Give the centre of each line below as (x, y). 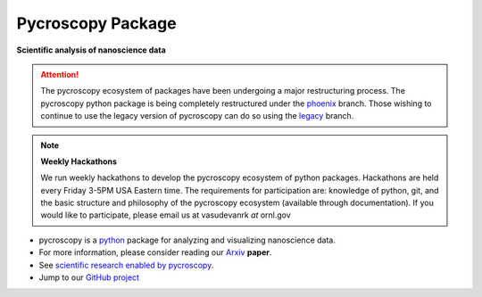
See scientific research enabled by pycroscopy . (126, 265)
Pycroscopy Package (97, 23)
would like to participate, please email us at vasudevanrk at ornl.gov (166, 215)
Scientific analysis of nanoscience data (91, 50)
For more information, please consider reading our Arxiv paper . (155, 252)
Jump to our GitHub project (89, 277)
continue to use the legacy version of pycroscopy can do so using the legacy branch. (197, 116)
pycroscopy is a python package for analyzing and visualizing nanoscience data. (187, 240)
